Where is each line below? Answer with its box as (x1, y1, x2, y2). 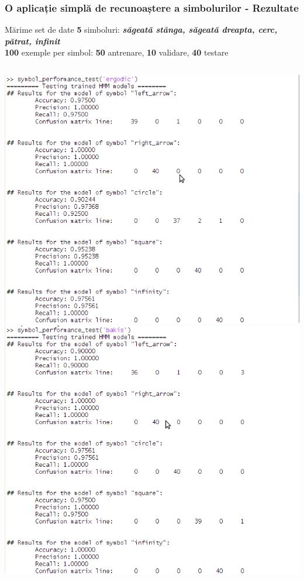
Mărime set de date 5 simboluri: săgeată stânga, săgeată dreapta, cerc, (5, 23, 278, 36)
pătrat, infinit (5, 35, 60, 47)
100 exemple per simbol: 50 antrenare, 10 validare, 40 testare (5, 46, 229, 58)
